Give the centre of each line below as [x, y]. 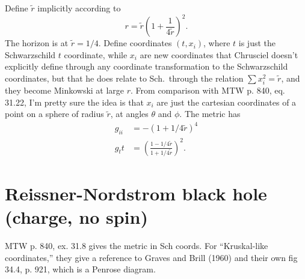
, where [217, 43]
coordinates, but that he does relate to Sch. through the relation [124, 78]
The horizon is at [37, 43]
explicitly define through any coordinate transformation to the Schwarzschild [146, 66]
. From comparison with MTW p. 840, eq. [208, 90]
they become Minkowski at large [65, 90]
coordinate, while [96, 54]
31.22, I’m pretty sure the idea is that [74, 102]
